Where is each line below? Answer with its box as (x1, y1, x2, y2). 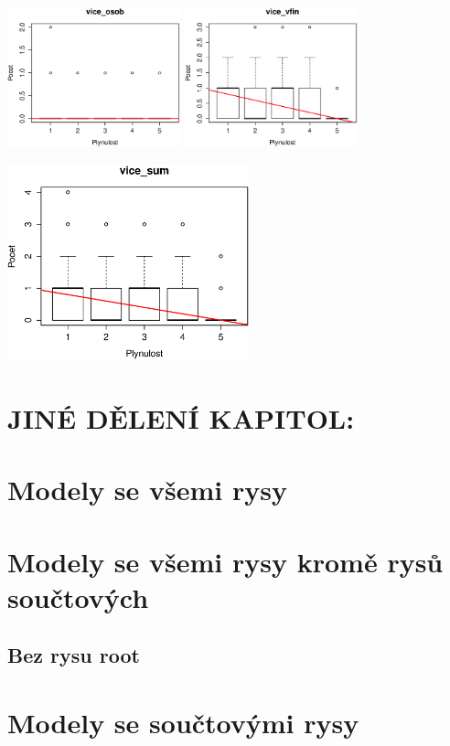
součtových (7, 578, 149, 615)
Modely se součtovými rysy (7, 704, 359, 741)
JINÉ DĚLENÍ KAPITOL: (7, 399, 355, 436)
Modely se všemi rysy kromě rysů (7, 542, 444, 580)
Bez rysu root (7, 641, 140, 669)
